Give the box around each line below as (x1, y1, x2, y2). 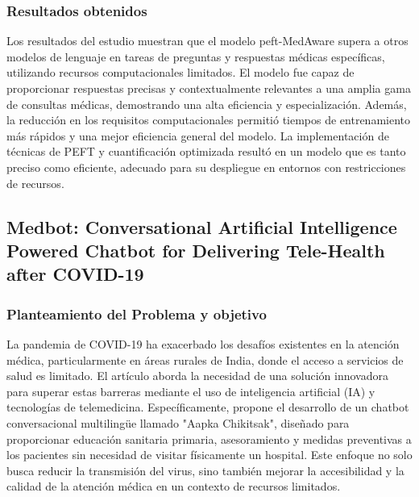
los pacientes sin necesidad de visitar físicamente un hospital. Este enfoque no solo (6, 446, 413, 463)
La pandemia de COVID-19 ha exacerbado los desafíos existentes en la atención (6, 335, 400, 352)
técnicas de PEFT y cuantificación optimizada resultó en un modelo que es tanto (6, 143, 406, 160)
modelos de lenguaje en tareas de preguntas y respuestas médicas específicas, (6, 48, 385, 65)
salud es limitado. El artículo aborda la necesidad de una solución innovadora (6, 367, 388, 384)
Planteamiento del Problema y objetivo (6, 303, 267, 324)
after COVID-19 (6, 261, 144, 286)
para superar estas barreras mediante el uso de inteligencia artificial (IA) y (6, 382, 375, 399)
